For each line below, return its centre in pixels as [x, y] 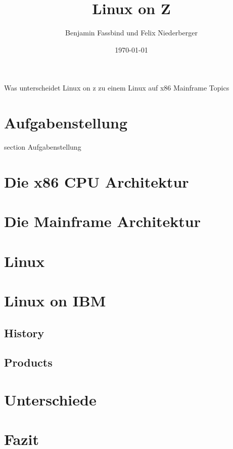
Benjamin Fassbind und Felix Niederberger [131, 33]
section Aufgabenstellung [43, 147]
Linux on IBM [55, 300]
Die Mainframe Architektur [103, 221]
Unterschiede [50, 399]
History [24, 332]
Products [28, 362]
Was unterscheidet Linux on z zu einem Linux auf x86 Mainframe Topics [117, 88]
